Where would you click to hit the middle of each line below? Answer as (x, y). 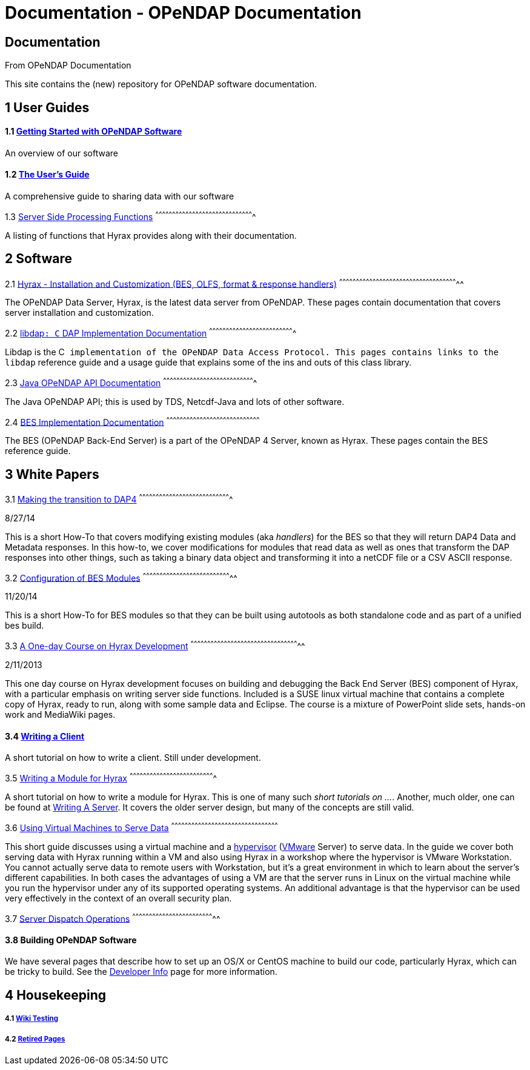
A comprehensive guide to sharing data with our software (120, 196)
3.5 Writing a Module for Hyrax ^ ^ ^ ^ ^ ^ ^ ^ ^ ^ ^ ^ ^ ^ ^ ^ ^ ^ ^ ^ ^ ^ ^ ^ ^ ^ (111, 777)
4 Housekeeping (56, 995)
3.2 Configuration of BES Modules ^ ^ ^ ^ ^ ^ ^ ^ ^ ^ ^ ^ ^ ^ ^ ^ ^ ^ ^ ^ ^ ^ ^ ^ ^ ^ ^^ (121, 577)
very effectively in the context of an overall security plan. (118, 898)
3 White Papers (52, 474)
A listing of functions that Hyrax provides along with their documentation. (151, 235)
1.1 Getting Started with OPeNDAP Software (94, 132)
